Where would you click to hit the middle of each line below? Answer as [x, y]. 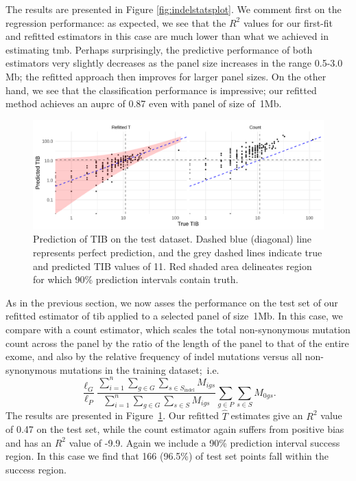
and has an [28, 442]
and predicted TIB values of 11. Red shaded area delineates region [173, 266]
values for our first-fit [288, 22]
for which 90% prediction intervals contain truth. [136, 279]
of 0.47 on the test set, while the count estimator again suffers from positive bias [175, 429]
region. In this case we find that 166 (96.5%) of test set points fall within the [167, 456]
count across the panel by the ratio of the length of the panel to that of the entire [177, 343]
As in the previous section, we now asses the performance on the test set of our [172, 302]
